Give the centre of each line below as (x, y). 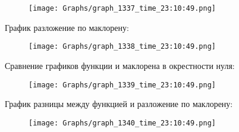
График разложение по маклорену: (67, 27)
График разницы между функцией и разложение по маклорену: (119, 104)
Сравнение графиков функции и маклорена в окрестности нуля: (120, 65)
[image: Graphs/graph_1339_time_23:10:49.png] (122, 85)
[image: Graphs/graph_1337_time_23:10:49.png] (122, 8)
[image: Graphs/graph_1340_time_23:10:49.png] (122, 123)
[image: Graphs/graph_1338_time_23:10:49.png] (122, 47)
